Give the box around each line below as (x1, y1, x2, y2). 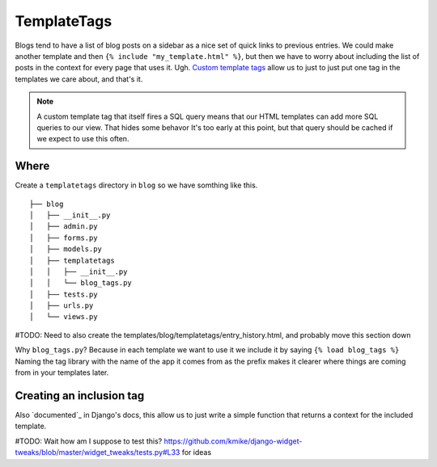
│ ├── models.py (29, 245, 103, 254)
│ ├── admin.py (29, 222, 98, 231)
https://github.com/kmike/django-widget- (163, 436, 303, 446)
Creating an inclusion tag (15, 389, 145, 402)
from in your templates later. (15, 368, 109, 377)
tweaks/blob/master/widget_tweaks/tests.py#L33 (15, 448, 180, 457)
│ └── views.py (29, 312, 98, 322)
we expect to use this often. (36, 134, 129, 144)
